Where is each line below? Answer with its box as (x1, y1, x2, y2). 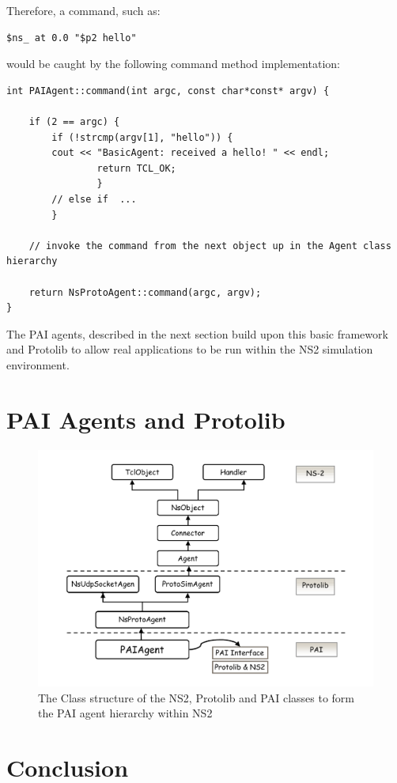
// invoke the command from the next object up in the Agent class (28, 240, 391, 252)
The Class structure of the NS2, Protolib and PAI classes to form (38, 689, 354, 705)
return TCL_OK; (96, 162, 176, 174)
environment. (6, 356, 70, 373)
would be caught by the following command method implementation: (6, 55, 340, 72)
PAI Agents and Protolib (6, 403, 285, 435)
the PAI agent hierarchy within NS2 (38, 705, 213, 721)
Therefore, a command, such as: (6, 2, 161, 18)
